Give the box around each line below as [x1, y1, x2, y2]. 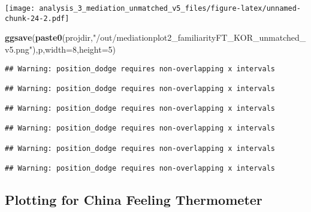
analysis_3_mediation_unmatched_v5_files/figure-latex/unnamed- [39, 4, 301, 13]
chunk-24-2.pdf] [5, 14, 70, 23]
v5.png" [5, 43, 33, 55]
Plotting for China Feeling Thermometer [5, 190, 262, 209]
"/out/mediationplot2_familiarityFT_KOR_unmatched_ [93, 31, 306, 44]
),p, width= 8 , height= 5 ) [32, 43, 116, 55]
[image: [5, 4, 35, 13]
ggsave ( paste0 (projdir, [5, 31, 93, 44]
